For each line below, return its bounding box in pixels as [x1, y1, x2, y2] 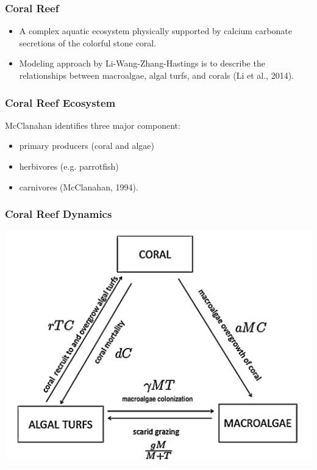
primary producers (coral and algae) [19, 139, 154, 152]
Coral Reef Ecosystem [5, 95, 116, 110]
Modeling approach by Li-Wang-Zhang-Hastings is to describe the [19, 57, 265, 70]
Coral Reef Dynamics [5, 206, 112, 222]
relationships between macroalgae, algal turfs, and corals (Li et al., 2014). [19, 69, 294, 81]
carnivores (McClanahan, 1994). [19, 180, 138, 193]
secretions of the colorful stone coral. [19, 36, 157, 49]
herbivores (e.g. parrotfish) [19, 160, 119, 172]
